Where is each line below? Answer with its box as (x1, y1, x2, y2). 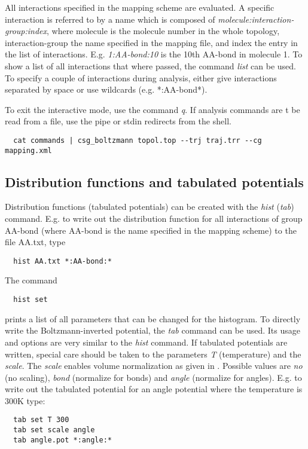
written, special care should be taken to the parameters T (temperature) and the (5, 347, 301, 360)
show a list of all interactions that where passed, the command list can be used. (5, 59, 296, 72)
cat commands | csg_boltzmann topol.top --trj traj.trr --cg (13, 136, 262, 145)
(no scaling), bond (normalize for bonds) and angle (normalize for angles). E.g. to (5, 371, 302, 383)
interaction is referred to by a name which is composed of (5, 13, 215, 25)
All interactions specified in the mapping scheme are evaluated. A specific (5, 1, 275, 13)
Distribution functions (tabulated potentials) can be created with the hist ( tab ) (5, 200, 294, 213)
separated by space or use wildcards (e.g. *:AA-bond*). (5, 83, 208, 96)
